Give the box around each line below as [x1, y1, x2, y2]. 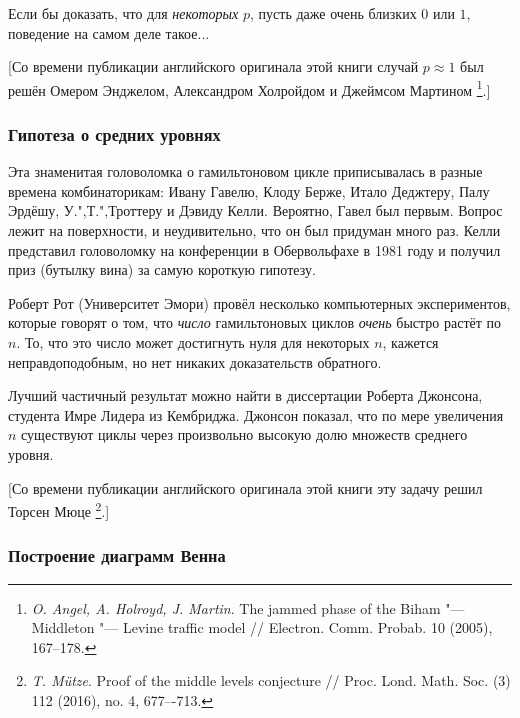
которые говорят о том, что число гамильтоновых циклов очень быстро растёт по [8, 312, 502, 333]
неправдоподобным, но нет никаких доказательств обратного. [8, 351, 382, 372]
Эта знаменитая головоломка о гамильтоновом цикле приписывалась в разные [8, 161, 483, 182]
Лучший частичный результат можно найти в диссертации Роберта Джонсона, [8, 385, 483, 406]
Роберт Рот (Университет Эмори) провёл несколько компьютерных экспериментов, [8, 292, 511, 313]
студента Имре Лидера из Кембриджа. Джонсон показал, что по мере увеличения [8, 404, 504, 425]
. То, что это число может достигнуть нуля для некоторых [16, 332, 370, 352]
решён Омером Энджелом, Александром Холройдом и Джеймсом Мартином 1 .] [8, 76, 491, 100]
